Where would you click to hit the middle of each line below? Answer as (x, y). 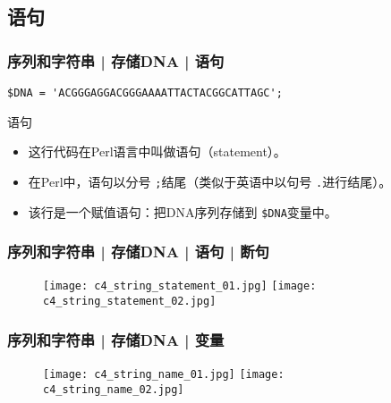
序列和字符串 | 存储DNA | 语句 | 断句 (138, 252)
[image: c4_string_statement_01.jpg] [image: (180, 286)
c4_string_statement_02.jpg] (130, 302)
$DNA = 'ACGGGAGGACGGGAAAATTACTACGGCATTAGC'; (145, 93)
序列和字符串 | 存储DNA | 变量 (116, 339)
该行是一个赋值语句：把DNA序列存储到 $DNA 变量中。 (183, 211)
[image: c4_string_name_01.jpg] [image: (164, 374)
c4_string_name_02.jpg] (114, 389)
